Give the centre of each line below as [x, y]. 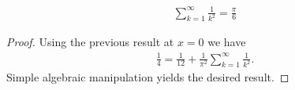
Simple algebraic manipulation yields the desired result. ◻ [148, 77]
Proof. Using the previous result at [90, 42]
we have [227, 42]
